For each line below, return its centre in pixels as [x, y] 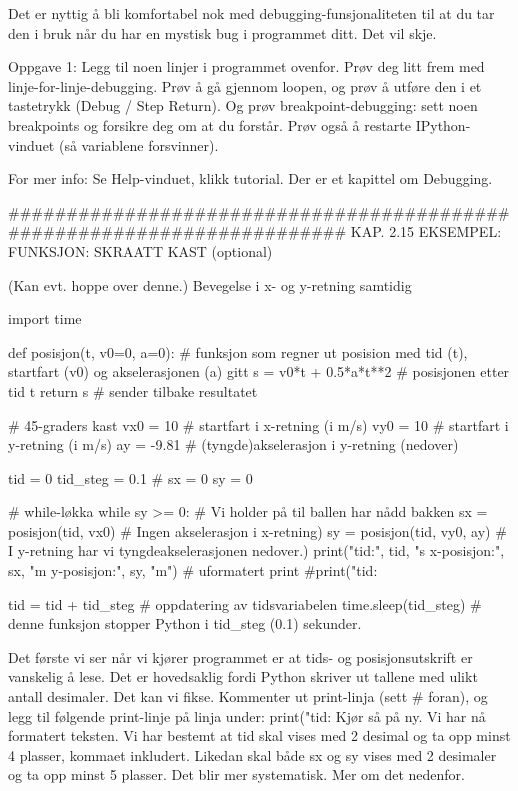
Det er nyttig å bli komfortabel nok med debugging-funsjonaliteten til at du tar [251, 13]
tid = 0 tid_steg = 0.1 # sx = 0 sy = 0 [130, 477]
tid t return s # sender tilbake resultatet [133, 390]
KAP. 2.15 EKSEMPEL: [426, 231]
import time [45, 318]
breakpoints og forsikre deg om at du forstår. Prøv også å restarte [210, 124]
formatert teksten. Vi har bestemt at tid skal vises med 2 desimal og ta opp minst [259, 735]
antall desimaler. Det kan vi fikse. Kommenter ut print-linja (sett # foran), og [248, 696]
